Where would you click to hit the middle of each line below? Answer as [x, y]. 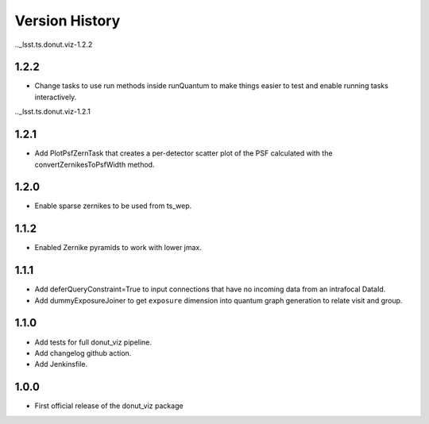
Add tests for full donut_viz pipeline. [93, 342]
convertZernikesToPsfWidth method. [95, 164]
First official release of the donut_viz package [109, 406]
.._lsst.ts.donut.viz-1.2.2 [54, 44]
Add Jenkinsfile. [61, 364]
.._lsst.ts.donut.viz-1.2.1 [52, 112]
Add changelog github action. [83, 353]
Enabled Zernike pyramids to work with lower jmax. [118, 248]
